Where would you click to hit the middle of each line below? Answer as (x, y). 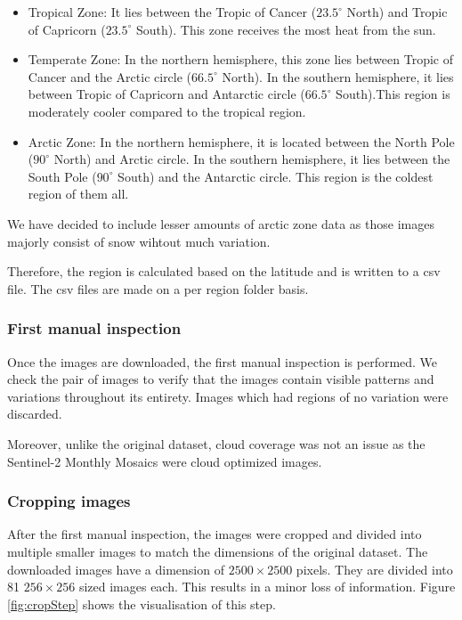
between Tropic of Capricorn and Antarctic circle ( (166, 94)
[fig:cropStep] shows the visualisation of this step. (142, 604)
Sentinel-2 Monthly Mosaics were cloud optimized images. (165, 461)
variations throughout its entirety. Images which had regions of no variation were (228, 396)
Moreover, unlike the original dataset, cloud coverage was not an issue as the (216, 443)
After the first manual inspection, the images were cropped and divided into (215, 534)
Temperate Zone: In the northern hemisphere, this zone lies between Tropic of (240, 59)
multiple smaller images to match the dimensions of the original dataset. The (218, 551)
